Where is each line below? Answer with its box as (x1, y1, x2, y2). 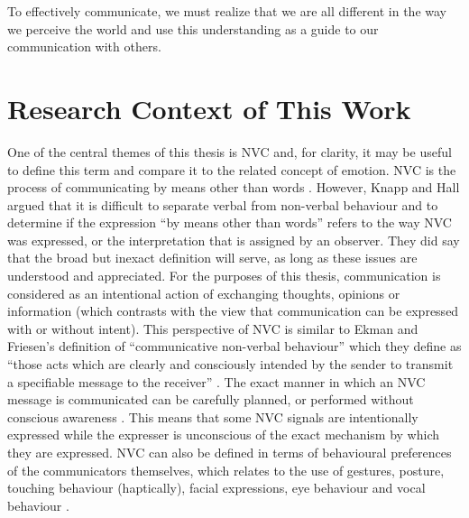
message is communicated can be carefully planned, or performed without (7, 390, 414, 409)
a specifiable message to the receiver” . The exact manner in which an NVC (7, 372, 426, 391)
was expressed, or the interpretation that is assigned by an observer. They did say (7, 230, 460, 249)
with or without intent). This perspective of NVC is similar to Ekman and (7, 319, 418, 338)
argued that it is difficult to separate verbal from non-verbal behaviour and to (7, 195, 438, 214)
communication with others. (7, 37, 161, 56)
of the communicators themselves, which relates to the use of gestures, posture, (7, 460, 445, 479)
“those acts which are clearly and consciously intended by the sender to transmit (7, 355, 454, 374)
